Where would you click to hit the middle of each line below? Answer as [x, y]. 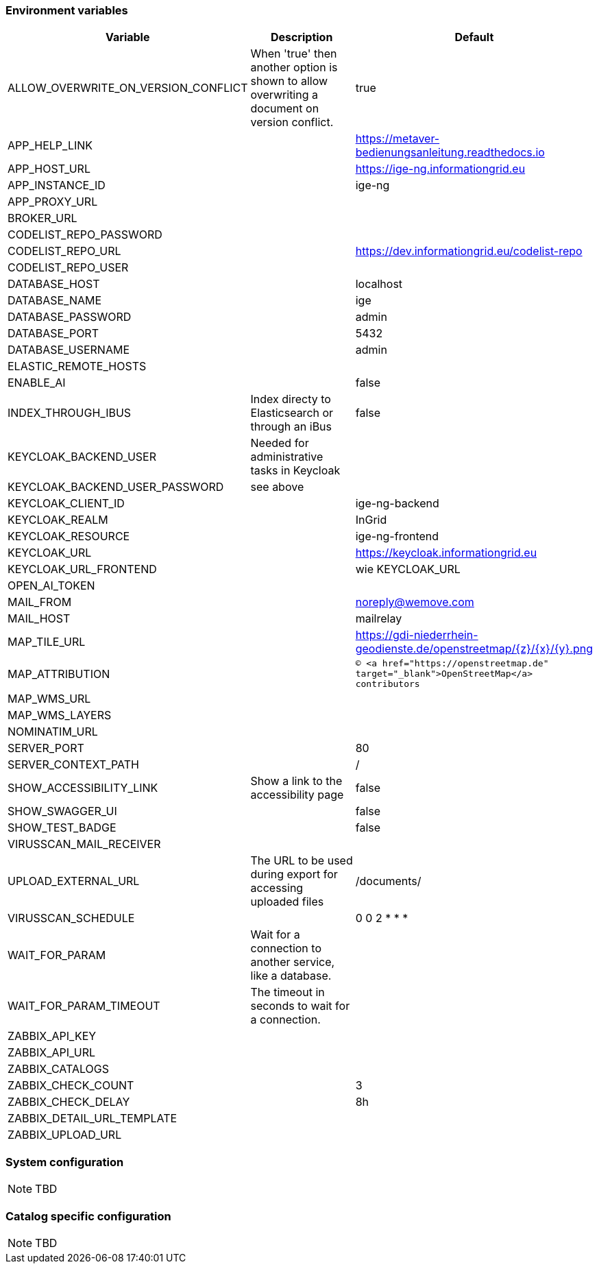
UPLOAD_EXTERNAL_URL [74, 881]
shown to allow [289, 81]
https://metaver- [398, 139]
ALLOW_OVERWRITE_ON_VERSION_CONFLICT [128, 88]
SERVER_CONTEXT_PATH [73, 765]
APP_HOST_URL [49, 169]
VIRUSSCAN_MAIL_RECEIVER [84, 844]
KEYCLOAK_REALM [58, 520]
